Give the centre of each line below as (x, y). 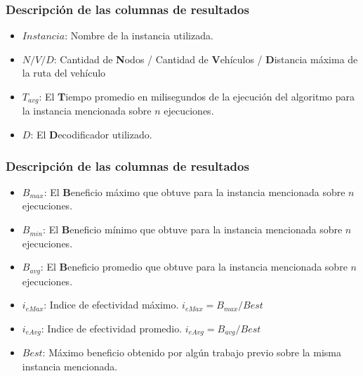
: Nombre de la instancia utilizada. (139, 35)
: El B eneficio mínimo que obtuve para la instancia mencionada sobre (193, 229)
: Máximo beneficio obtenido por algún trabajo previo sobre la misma (192, 352)
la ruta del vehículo (64, 73)
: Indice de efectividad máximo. (111, 305)
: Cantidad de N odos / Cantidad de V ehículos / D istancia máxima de (206, 59)
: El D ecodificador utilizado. (91, 135)
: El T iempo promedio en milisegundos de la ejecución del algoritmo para (197, 96)
